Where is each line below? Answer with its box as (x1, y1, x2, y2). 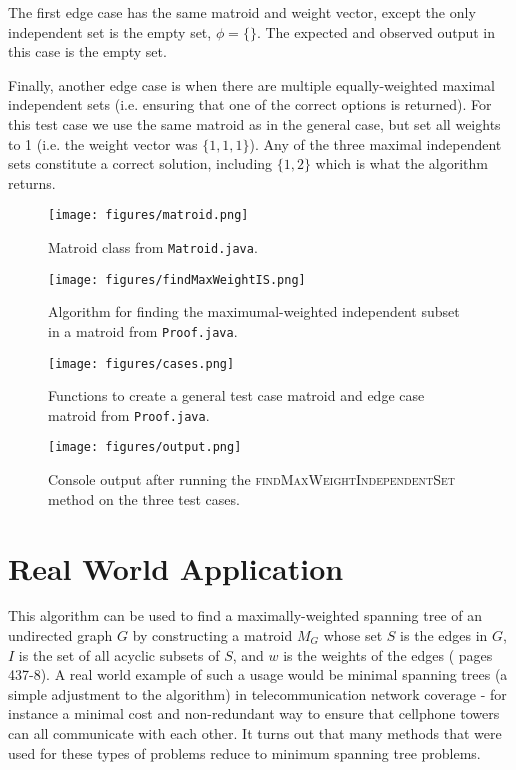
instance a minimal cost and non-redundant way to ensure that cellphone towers (8, 703, 500, 724)
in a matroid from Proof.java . (48, 320, 238, 341)
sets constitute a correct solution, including (8, 153, 273, 174)
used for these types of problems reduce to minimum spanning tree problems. (8, 742, 481, 763)
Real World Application (8, 547, 344, 588)
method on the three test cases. (48, 488, 240, 509)
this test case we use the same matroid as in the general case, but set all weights (8, 113, 501, 134)
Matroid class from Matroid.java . (48, 237, 258, 257)
